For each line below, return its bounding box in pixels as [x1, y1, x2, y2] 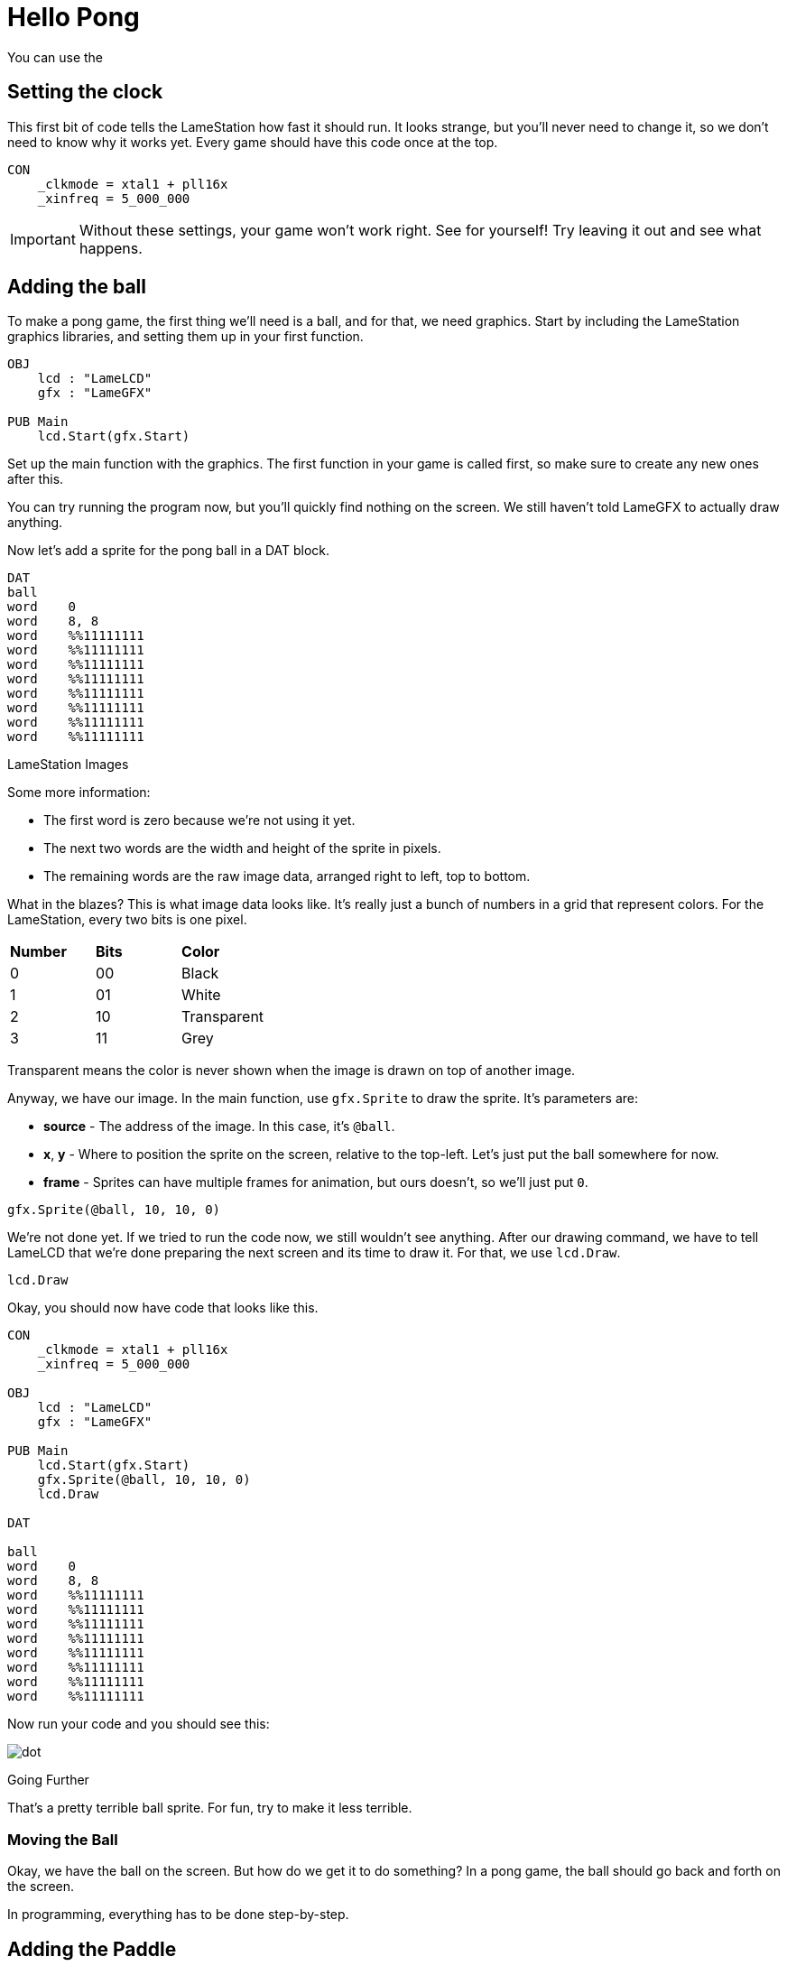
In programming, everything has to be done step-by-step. [7, 1906, 349, 1923]
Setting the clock [7, 80, 163, 104]
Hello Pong [7, 2, 140, 32]
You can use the [7, 49, 104, 65]
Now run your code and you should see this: [7, 1716, 270, 1732]
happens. [79, 238, 143, 257]
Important [10, 229, 76, 248]
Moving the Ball [7, 1830, 118, 1849]
